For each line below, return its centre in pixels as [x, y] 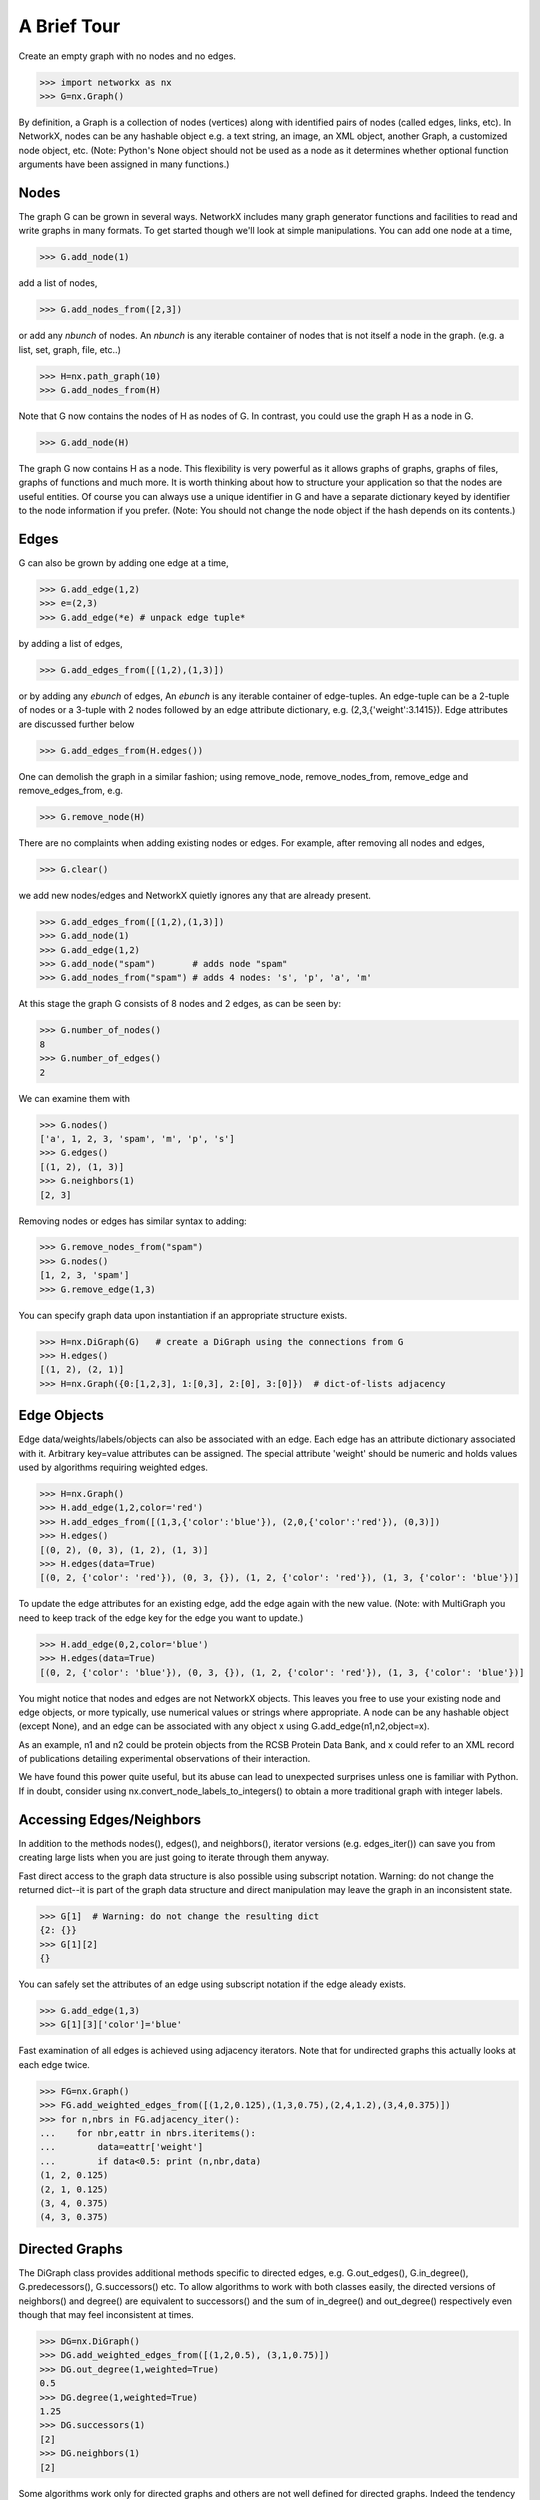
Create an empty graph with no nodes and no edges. [127, 56]
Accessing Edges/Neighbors [110, 1819]
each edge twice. [54, 2064]
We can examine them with [74, 1098]
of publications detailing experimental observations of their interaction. [164, 1759]
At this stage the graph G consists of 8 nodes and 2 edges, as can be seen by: [180, 1004]
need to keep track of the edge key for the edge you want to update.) [161, 1617]
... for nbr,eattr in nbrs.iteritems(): [148, 2133]
